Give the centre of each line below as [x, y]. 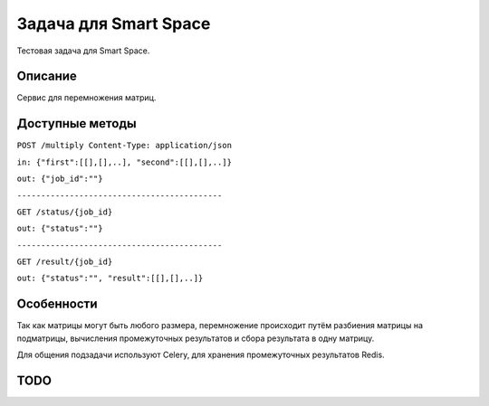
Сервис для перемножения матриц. [86, 98]
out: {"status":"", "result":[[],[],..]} [110, 279]
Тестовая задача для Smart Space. [83, 51]
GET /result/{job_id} [65, 262]
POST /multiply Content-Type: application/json [125, 146]
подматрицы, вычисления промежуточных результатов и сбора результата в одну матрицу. [196, 338]
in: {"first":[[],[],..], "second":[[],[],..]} [125, 162]
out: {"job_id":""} [60, 179]
